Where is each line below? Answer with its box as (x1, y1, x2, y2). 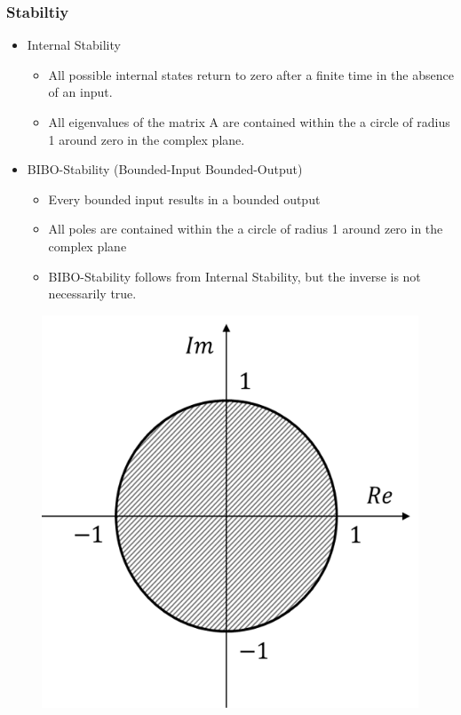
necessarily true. (48, 284, 137, 303)
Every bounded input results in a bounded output (48, 189, 321, 208)
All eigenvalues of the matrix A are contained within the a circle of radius (48, 113, 450, 131)
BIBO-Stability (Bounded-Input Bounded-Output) (27, 160, 303, 179)
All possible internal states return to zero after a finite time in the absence (48, 65, 454, 83)
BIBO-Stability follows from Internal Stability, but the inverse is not (48, 266, 421, 285)
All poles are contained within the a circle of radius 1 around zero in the (48, 219, 443, 238)
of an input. (48, 83, 113, 101)
